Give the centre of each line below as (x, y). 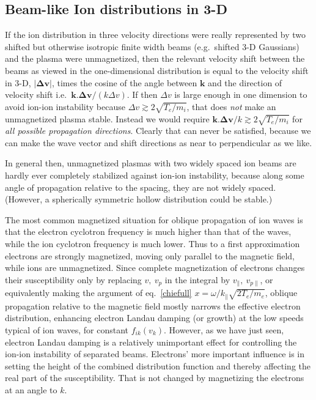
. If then (142, 94)
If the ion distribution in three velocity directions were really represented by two (156, 35)
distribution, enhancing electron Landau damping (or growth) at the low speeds (154, 318)
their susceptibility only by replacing (73, 279)
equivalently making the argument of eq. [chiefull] (98, 293)
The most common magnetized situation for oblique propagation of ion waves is (154, 219)
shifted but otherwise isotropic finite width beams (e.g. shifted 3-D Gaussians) (152, 46)
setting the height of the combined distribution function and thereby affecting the (158, 365)
